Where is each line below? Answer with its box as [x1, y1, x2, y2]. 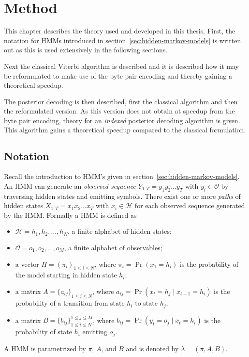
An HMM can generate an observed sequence [4, 180, 136, 191]
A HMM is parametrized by [4, 343, 86, 353]
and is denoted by [126, 343, 179, 353]
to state [135, 298, 158, 308]
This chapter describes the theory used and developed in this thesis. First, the [4, 26, 235, 36]
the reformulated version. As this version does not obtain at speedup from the [4, 106, 235, 116]
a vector [15, 259, 39, 269]
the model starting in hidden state [15, 270, 117, 280]
